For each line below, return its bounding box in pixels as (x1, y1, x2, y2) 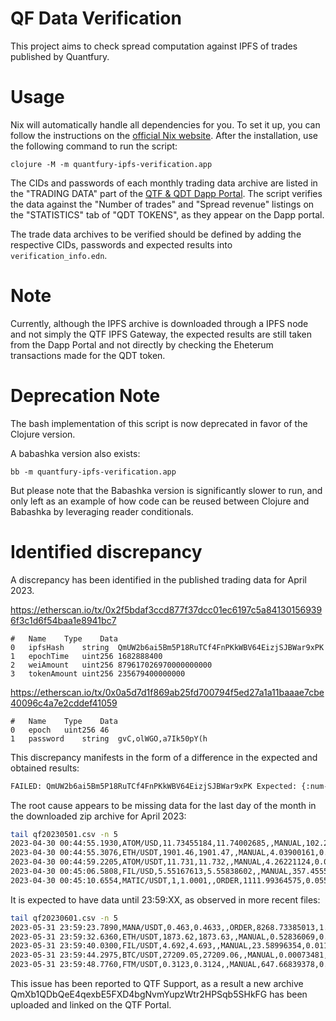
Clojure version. (10, 428, 76, 440)
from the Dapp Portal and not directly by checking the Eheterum (10, 338, 274, 351)
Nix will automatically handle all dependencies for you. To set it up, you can (10, 118, 321, 131)
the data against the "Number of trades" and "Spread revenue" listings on (10, 198, 315, 210)
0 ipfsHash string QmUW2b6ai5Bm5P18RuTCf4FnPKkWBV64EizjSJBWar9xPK (10, 642, 325, 652)
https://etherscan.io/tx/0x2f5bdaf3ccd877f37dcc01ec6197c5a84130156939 (10, 603, 323, 616)
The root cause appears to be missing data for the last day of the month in (10, 799, 317, 811)
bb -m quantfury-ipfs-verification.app (10, 467, 177, 477)
